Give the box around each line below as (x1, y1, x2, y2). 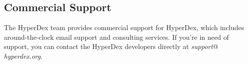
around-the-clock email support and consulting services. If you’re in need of (4, 32, 229, 42)
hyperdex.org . (4, 50, 43, 61)
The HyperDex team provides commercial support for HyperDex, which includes (4, 22, 244, 32)
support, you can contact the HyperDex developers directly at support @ (4, 41, 218, 51)
